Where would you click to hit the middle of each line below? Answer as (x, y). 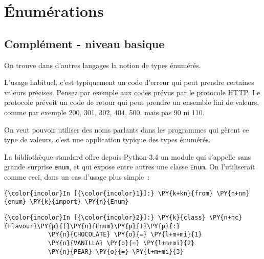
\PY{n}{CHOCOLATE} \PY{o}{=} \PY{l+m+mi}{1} (125, 235)
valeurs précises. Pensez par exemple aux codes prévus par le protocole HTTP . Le (132, 92)
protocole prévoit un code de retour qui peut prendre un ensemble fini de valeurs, (132, 102)
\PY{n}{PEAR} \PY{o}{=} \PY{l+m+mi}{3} (116, 252)
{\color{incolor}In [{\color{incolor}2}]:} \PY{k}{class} (105, 217)
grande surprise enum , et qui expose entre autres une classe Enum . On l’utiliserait (130, 167)
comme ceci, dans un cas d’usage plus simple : (77, 176)
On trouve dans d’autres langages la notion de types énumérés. (103, 65)
